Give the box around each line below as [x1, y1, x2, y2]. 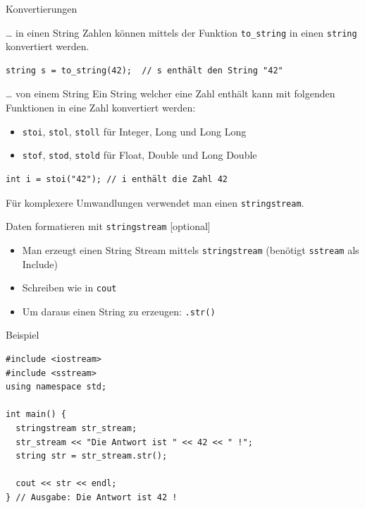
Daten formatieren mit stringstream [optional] [6, 219, 211, 234]
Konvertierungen [6, 1, 78, 16]
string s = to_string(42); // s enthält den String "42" [6, 65, 283, 75]
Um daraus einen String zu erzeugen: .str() [22, 303, 216, 318]
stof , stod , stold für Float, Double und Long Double [22, 147, 257, 162]
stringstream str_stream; [16, 423, 137, 433]
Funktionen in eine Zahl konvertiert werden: [6, 100, 196, 115]
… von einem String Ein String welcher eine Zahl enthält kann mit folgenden [6, 86, 335, 101]
